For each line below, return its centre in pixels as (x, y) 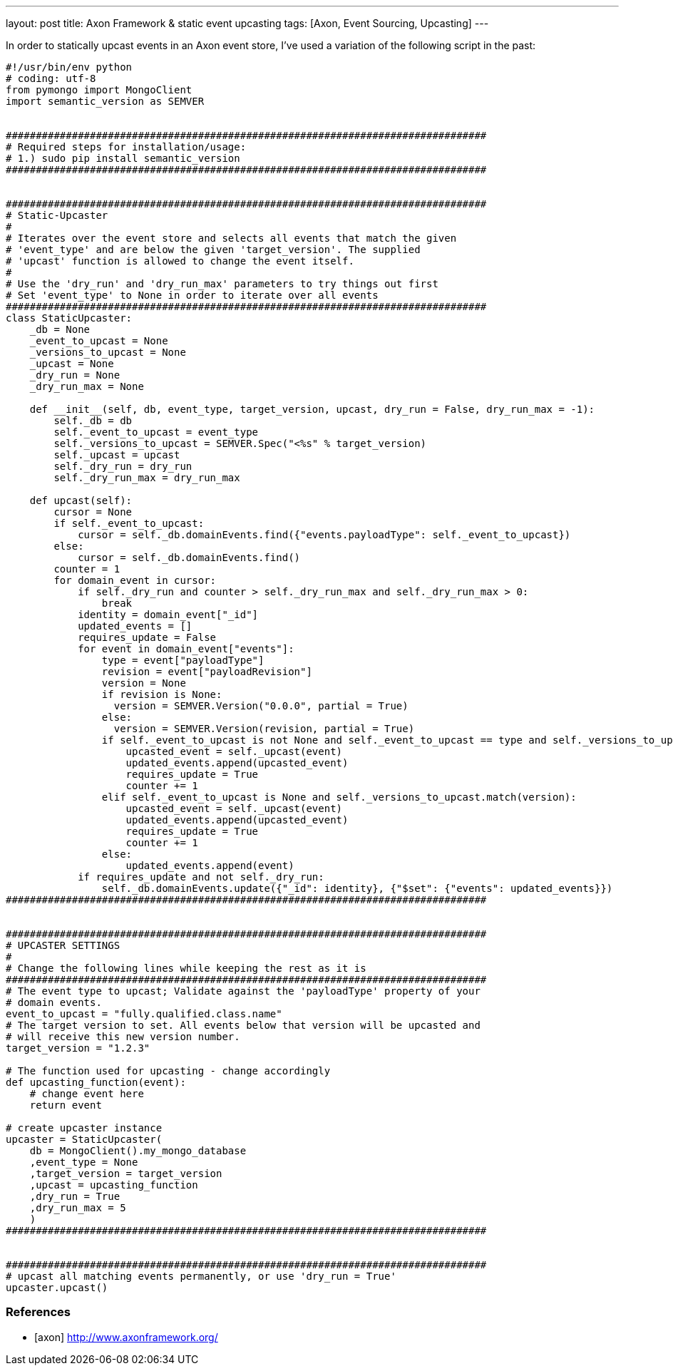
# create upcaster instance (84, 1128)
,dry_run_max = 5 (78, 1208)
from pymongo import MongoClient (99, 90)
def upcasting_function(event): (96, 1082)
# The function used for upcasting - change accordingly (168, 1071)
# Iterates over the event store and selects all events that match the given (231, 238)
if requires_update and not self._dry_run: (201, 877)
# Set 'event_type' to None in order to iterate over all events (192, 295)
